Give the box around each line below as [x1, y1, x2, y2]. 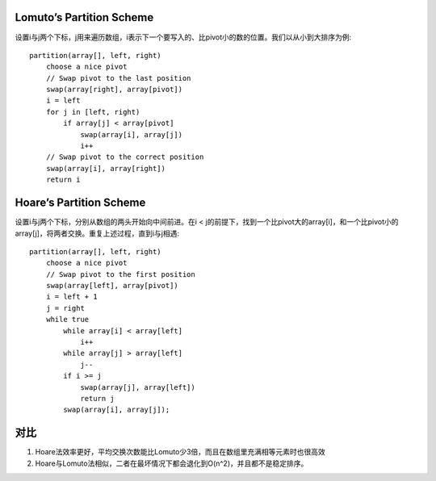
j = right [45, 303, 85, 312]
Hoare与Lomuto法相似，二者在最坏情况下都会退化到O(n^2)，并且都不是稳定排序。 [35, 458, 308, 468]
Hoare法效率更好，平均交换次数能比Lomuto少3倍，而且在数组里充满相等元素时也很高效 [35, 447, 326, 457]
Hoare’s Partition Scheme [15, 196, 146, 210]
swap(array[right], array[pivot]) [45, 85, 183, 94]
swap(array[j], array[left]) [80, 383, 195, 391]
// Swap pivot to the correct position [45, 153, 204, 161]
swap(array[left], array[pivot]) [45, 281, 179, 291]
